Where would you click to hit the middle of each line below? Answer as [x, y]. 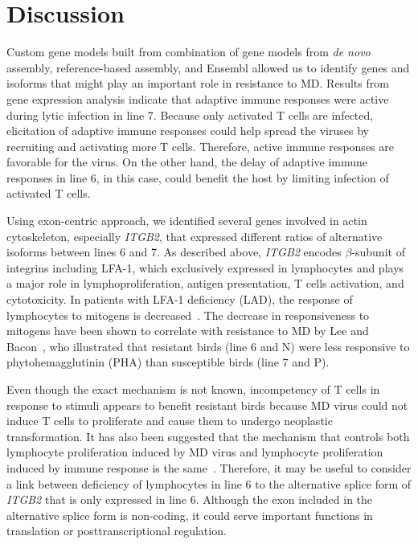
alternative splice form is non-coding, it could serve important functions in [190, 515]
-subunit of [378, 252]
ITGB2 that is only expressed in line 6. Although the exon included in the [190, 499]
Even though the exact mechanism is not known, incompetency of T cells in [193, 389]
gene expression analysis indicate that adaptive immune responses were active [198, 98]
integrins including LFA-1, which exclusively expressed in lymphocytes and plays [205, 267]
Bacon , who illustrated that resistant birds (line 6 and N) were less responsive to [208, 346]
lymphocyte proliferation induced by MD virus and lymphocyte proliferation [195, 452]
